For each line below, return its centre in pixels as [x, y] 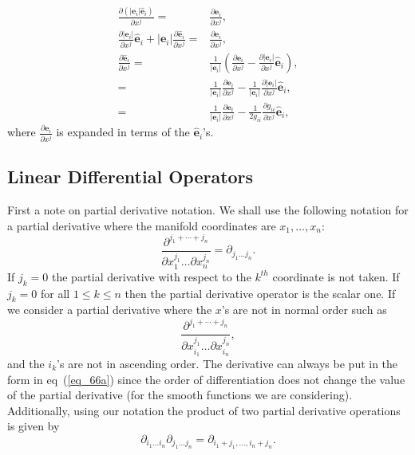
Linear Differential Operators [130, 177]
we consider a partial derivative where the [110, 310]
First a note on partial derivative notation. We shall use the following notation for [208, 210]
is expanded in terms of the [123, 132]
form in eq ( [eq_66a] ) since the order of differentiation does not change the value [206, 379]
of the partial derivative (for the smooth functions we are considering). [180, 395]
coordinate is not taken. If [336, 276]
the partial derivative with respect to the [151, 276]
